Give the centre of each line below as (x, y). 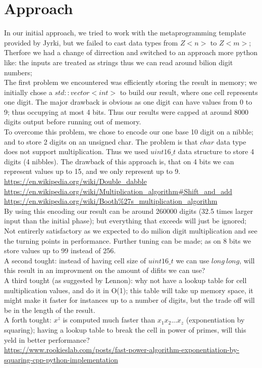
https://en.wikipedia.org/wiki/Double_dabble (75, 181)
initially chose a (28, 92)
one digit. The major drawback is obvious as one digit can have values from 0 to (128, 102)
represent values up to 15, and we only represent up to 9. (92, 171)
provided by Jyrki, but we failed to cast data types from (91, 42)
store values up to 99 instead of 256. (60, 250)
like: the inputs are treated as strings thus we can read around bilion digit (119, 62)
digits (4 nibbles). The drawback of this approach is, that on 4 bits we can (119, 161)
